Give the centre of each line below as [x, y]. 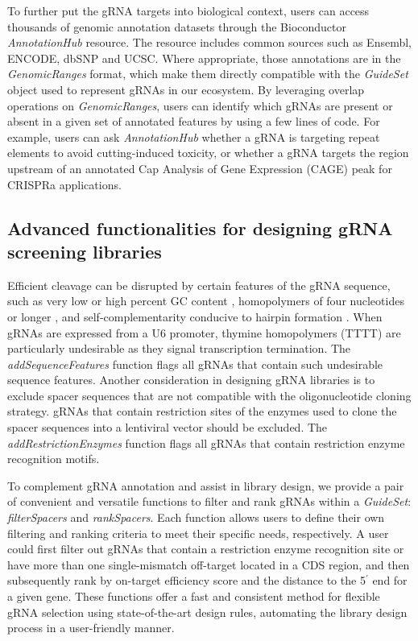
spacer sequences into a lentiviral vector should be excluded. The [168, 427]
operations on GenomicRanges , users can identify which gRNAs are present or [200, 105]
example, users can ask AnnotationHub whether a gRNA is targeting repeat [194, 136]
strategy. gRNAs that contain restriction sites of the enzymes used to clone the [202, 411]
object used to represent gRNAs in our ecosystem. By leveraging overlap [186, 89]
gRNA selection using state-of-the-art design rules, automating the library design [207, 612]
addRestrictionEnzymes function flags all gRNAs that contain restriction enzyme [206, 442]
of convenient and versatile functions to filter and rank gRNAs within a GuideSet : [209, 501]
